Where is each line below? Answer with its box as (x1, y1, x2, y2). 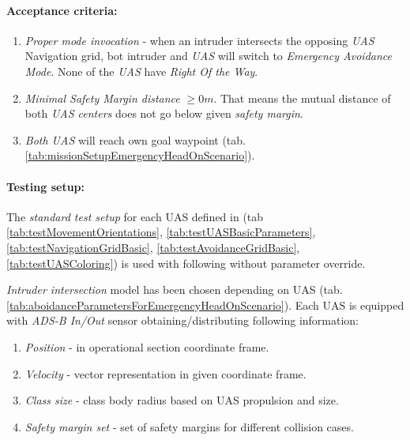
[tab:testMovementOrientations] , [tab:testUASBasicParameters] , (6, 224, 316, 240)
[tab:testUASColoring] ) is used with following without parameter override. (6, 254, 366, 271)
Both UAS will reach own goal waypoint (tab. (24, 131, 246, 148)
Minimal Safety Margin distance (24, 89, 180, 106)
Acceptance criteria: (6, 2, 118, 18)
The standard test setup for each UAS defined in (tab (6, 208, 264, 224)
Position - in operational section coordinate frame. (24, 338, 269, 355)
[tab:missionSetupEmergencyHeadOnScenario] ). (24, 147, 255, 164)
